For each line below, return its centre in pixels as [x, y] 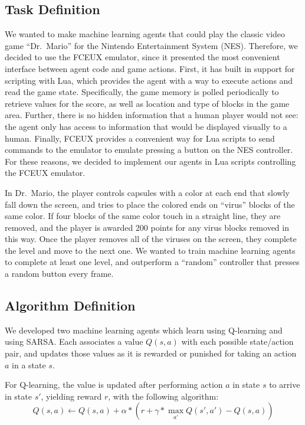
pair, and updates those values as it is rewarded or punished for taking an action [151, 353]
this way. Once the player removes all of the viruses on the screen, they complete [151, 239]
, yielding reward [71, 396]
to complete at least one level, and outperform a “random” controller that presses [152, 262]
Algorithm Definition [70, 305]
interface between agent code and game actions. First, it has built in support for [150, 68]
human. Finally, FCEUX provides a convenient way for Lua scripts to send [140, 138]
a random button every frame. [59, 274]
